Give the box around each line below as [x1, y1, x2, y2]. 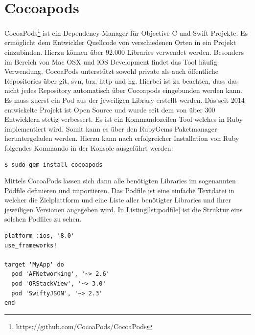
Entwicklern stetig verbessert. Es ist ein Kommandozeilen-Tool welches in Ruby [4, 114, 243, 124]
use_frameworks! [4, 242, 57, 249]
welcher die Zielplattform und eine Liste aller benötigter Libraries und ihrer [4, 195, 231, 205]
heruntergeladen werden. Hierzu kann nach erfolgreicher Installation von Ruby [4, 133, 239, 143]
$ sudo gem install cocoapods [4, 161, 103, 168]
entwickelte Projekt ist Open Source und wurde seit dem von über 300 [4, 104, 215, 114]
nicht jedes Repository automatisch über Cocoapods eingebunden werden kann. [4, 85, 242, 95]
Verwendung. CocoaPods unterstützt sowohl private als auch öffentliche [4, 66, 218, 76]
